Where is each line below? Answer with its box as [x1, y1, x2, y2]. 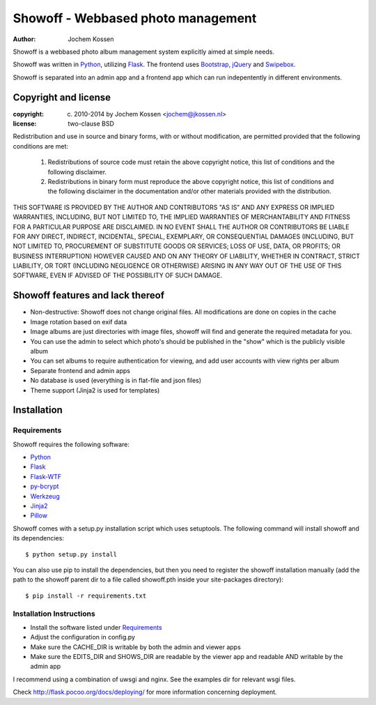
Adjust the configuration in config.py [30, 633, 136, 642]
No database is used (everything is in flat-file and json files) [30, 377, 202, 385]
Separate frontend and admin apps [30, 366, 130, 374]
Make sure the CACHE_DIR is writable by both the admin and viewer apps [30, 642, 242, 651]
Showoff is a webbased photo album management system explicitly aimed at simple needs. [13, 47, 275, 56]
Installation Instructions [13, 609, 95, 619]
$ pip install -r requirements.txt [25, 591, 147, 600]
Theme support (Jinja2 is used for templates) [30, 386, 160, 394]
